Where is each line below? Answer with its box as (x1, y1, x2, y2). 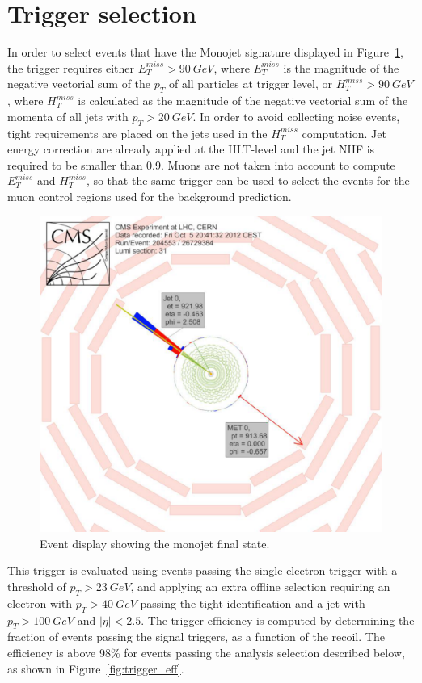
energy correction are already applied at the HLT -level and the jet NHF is (7, 140, 375, 157)
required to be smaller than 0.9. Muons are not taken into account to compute (7, 156, 395, 173)
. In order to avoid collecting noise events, (192, 107, 400, 124)
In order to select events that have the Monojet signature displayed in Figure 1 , (7, 44, 403, 61)
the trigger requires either (7, 59, 134, 76)
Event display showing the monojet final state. (40, 534, 270, 551)
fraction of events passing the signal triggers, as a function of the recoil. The (7, 628, 385, 645)
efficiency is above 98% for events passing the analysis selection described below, (7, 643, 405, 660)
